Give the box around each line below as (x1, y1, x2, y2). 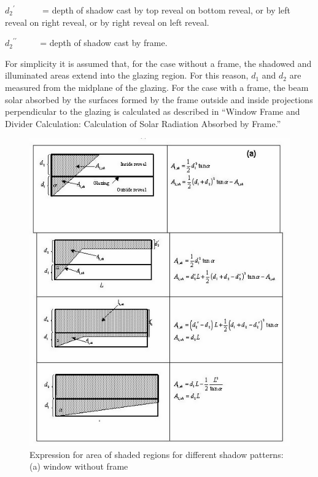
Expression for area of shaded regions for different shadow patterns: (29, 448, 284, 460)
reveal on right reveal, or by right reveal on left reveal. (5, 15, 209, 28)
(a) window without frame (29, 460, 128, 473)
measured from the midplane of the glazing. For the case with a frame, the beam (5, 80, 309, 93)
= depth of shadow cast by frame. (40, 36, 168, 49)
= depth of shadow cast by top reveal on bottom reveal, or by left (42, 4, 291, 16)
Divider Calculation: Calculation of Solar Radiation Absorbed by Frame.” (5, 117, 281, 130)
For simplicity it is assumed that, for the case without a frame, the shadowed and (5, 56, 312, 69)
